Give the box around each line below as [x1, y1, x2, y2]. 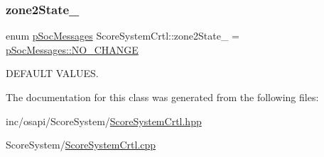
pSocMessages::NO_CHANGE [6, 42, 139, 57]
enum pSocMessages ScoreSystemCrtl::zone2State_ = [6, 28, 239, 43]
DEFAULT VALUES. [6, 66, 99, 81]
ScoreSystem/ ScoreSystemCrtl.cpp [6, 137, 156, 152]
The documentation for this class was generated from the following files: [6, 90, 319, 104]
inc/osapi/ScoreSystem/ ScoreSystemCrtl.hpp [6, 113, 202, 128]
